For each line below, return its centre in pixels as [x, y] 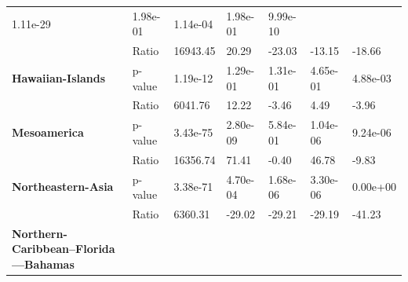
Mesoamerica [48, 132]
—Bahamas [43, 264]
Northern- [40, 233]
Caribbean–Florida [64, 249]
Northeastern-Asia [63, 187]
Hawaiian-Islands [59, 77]
